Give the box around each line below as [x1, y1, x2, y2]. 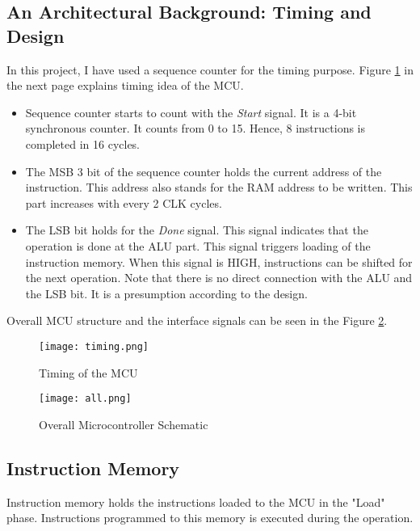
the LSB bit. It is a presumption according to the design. [25, 284, 308, 301]
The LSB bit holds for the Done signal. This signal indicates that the [25, 221, 368, 238]
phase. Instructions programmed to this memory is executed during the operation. [6, 509, 414, 526]
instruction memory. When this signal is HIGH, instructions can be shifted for [25, 253, 413, 270]
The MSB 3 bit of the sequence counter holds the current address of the [25, 162, 382, 179]
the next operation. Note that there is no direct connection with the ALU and [25, 269, 413, 286]
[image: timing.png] [39, 340, 149, 352]
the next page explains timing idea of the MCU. [6, 77, 244, 94]
